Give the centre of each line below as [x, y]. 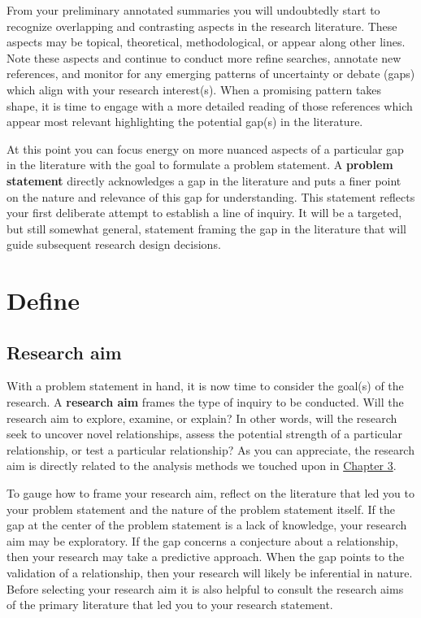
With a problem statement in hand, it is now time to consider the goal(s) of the [205, 386]
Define [43, 300]
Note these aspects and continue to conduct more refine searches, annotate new [204, 57]
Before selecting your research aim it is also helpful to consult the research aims [205, 588]
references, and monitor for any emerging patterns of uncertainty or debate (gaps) [211, 74]
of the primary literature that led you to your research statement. [170, 605]
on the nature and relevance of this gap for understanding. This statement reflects [211, 196]
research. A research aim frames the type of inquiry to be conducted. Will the [205, 402]
